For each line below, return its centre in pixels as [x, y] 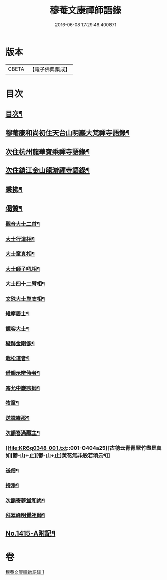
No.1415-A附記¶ [31, 533]
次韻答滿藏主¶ [22, 433]
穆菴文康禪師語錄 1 [25, 572]
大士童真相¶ [20, 254]
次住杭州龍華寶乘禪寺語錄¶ [48, 152]
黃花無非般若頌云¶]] [86, 455]
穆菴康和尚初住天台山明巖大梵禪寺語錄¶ [67, 133]
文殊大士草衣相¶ [25, 299]
